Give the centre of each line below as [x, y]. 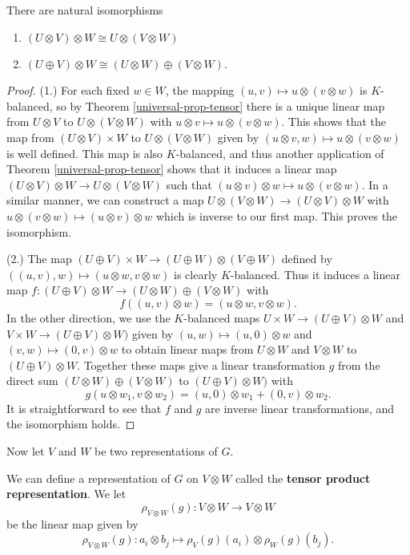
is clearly [196, 274]
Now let [26, 451]
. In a [375, 184]
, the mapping [200, 90]
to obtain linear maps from [187, 349]
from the [359, 365]
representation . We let [66, 494]
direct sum [32, 381]
